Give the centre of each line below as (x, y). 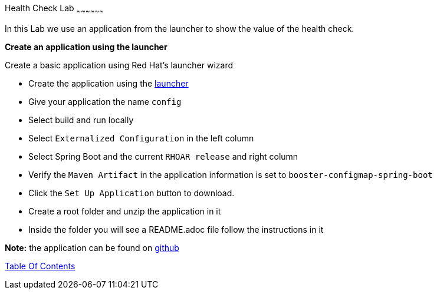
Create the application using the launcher (109, 83)
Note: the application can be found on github (92, 247)
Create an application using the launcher (86, 47)
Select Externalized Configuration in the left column (141, 138)
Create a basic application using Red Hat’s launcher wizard (119, 65)
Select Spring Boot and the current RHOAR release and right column (163, 156)
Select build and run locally (81, 120)
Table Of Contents (40, 266)
